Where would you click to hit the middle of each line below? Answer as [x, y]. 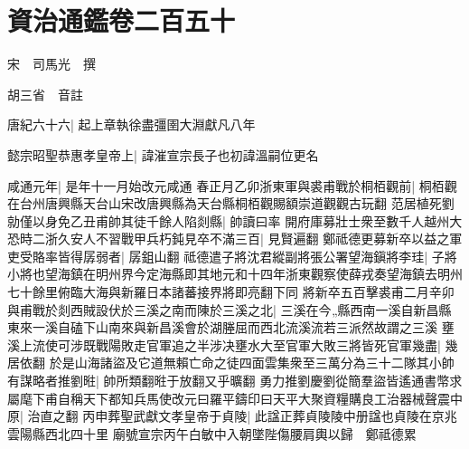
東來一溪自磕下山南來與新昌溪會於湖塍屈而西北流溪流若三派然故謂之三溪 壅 [231, 327]
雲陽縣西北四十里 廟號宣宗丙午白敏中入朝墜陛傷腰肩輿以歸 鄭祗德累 [212, 433]
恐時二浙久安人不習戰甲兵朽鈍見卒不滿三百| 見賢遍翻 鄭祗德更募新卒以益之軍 [235, 239]
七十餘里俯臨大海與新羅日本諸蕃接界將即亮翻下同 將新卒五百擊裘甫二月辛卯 [231, 292]
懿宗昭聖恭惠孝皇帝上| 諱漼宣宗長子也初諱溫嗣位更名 [163, 154]
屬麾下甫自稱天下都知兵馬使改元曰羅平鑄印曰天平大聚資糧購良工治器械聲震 [229, 398]
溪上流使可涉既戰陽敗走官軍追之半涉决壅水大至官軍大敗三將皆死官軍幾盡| [224, 344]
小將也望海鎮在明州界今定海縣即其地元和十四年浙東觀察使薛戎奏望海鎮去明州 [235, 274]
